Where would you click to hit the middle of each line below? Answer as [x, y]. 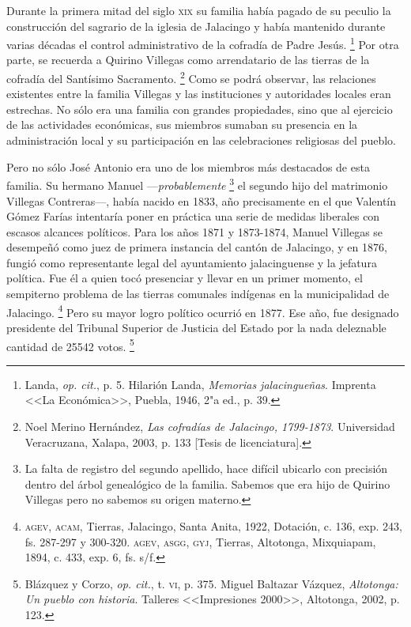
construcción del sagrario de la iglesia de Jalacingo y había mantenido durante [196, 26]
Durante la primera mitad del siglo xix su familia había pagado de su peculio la [199, 10]
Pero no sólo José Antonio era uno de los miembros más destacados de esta [188, 166]
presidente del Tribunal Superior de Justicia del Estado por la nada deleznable [196, 327]
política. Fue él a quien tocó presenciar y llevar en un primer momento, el [185, 278]
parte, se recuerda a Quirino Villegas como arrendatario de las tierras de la [188, 60]
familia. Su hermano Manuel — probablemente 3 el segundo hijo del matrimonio [197, 184]
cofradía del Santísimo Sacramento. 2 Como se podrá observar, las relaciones [191, 77]
